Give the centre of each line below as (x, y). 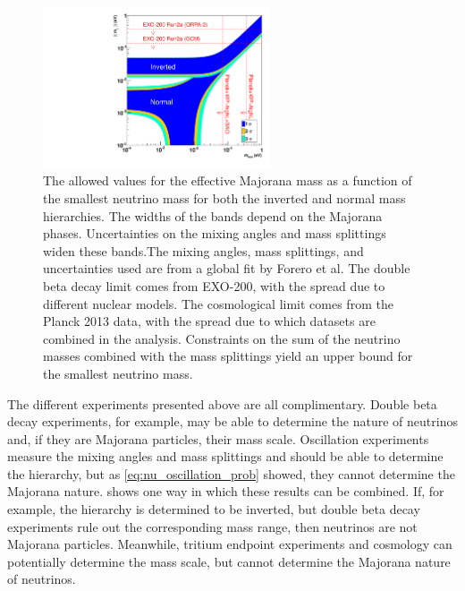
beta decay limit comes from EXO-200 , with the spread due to (214, 285)
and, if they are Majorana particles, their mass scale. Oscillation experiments (218, 438)
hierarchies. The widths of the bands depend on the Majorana (213, 215)
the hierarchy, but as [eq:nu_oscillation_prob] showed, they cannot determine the (231, 473)
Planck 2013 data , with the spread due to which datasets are (209, 321)
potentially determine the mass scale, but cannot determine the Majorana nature (229, 561)
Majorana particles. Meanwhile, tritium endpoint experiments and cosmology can (230, 544)
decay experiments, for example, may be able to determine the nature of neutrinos (232, 421)
